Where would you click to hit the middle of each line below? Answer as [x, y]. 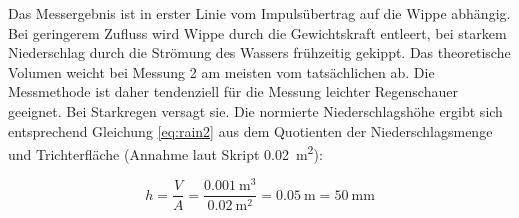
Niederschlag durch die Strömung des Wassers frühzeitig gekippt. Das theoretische [259, 52]
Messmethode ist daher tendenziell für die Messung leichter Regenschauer [233, 91]
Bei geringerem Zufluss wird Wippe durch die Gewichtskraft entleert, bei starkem [257, 32]
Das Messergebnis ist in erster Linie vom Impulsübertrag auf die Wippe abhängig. [259, 13]
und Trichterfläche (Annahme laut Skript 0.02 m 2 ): [165, 152]
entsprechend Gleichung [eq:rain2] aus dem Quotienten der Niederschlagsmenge [250, 130]
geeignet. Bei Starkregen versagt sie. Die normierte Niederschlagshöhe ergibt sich [255, 110]
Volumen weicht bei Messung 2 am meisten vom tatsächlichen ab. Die [221, 71]
